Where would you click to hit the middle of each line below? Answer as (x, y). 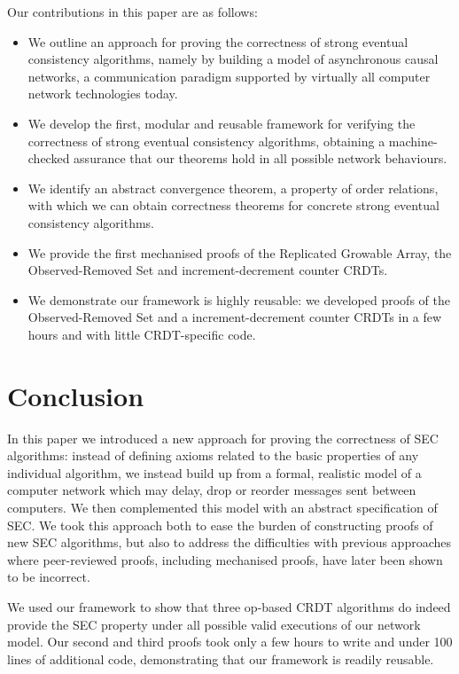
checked (49, 158)
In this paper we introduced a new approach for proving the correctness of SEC (223, 438)
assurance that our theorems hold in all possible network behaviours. (261, 158)
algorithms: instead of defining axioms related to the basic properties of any (213, 455)
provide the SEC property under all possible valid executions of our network (214, 624)
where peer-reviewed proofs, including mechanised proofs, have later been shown (225, 559)
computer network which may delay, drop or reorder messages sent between (212, 490)
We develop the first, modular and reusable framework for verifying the (222, 123)
